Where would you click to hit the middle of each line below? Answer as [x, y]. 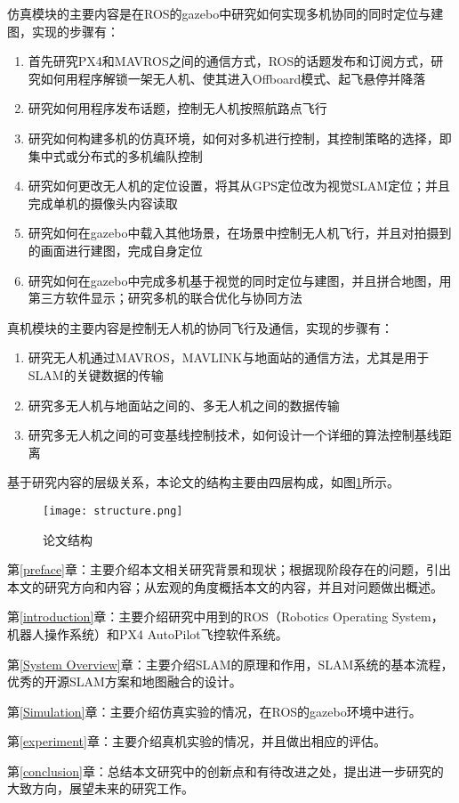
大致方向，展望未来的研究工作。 [101, 788]
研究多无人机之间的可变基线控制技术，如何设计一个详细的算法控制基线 [234, 435]
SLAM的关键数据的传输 [96, 374]
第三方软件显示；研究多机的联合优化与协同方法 [165, 298]
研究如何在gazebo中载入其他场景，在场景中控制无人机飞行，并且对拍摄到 [240, 233]
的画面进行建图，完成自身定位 [115, 250]
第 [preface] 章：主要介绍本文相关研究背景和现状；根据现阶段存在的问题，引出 [229, 569]
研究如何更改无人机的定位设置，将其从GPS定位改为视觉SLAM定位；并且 [239, 186]
